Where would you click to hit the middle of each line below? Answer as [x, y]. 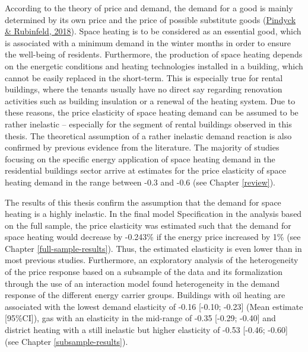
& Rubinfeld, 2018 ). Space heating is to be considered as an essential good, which [153, 31]
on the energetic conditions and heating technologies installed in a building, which [154, 65]
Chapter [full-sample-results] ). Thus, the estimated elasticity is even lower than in [153, 248]
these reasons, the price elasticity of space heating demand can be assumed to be [152, 112]
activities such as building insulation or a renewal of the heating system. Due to [150, 100]
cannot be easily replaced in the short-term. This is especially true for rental [144, 77]
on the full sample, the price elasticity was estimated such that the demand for [148, 225]
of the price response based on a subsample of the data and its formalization [144, 272]
